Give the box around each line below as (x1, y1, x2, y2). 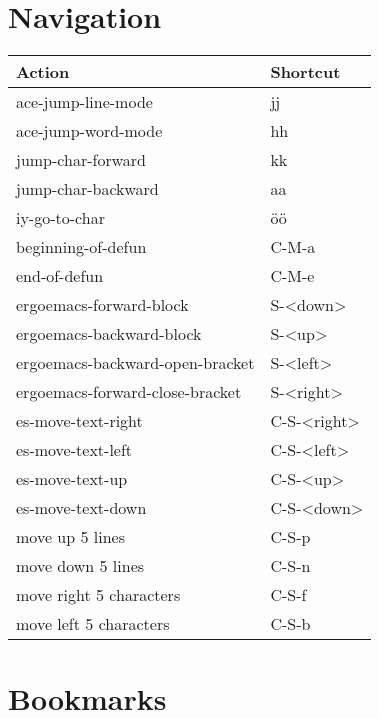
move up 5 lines (16, 525, 125, 549)
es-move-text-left (16, 438, 133, 462)
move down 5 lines (16, 554, 145, 578)
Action (16, 60, 70, 84)
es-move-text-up (16, 467, 128, 491)
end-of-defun (16, 264, 104, 288)
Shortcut (270, 60, 341, 84)
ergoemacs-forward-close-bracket (16, 380, 242, 404)
